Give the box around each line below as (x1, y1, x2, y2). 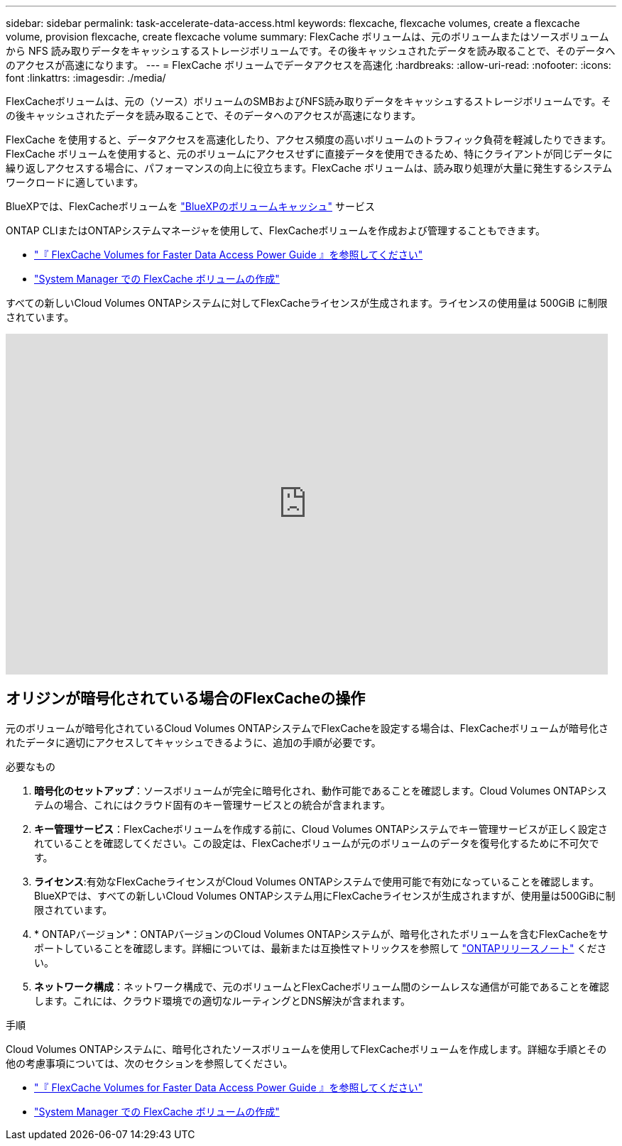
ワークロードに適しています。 (6, 176, 144, 188)
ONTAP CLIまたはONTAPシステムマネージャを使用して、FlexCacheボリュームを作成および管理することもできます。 (6, 224, 546, 236)
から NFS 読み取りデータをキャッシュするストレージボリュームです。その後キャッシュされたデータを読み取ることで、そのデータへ (6, 45, 616, 57)
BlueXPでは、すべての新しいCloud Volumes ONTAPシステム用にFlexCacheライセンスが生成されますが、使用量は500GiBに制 (34, 889, 616, 902)
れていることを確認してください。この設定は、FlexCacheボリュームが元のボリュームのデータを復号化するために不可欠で (34, 836, 599, 849)
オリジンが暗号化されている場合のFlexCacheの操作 (6, 689, 366, 708)
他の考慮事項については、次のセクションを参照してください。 (6, 1057, 293, 1069)
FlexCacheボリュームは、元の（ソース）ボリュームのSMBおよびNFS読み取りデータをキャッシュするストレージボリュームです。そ (6, 95, 611, 107)
